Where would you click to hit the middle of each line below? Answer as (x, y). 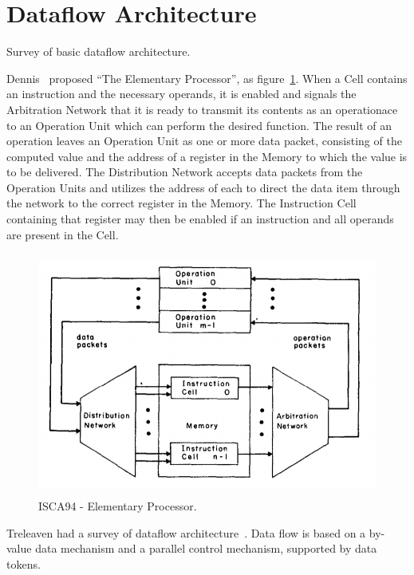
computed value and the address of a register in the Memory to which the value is (207, 156)
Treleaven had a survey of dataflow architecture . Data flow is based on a (186, 532)
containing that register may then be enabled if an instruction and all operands (200, 219)
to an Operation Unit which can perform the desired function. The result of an (199, 125)
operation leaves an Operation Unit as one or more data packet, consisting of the (204, 141)
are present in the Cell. (63, 234)
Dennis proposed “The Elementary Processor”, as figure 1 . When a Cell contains (207, 78)
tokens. (24, 563)
